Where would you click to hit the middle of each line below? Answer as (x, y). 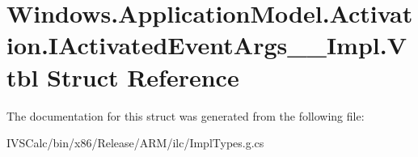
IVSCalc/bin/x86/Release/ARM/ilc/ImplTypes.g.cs (135, 143)
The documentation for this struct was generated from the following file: (186, 115)
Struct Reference (143, 76)
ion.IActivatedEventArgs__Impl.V (207, 45)
